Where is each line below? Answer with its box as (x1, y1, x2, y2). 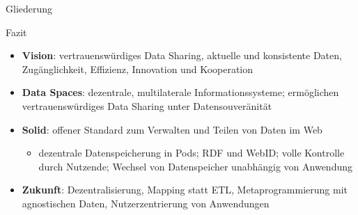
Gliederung (6, 1, 53, 15)
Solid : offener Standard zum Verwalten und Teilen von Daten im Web (22, 122, 322, 136)
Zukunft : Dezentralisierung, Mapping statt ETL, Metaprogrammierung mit (22, 182, 348, 197)
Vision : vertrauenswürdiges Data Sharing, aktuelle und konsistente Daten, (22, 48, 342, 63)
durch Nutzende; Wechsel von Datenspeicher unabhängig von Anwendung (38, 159, 352, 173)
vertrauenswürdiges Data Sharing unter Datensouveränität (22, 98, 272, 113)
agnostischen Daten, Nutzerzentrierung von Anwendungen (22, 196, 270, 210)
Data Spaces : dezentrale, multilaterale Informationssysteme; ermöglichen (22, 85, 339, 99)
